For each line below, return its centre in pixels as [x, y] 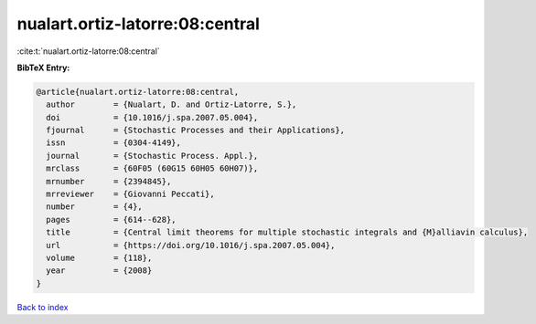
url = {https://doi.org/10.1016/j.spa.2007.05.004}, [191, 245]
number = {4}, [95, 207]
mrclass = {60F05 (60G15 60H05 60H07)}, [152, 168]
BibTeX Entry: [43, 68]
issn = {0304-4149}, [114, 143]
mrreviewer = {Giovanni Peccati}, [130, 194]
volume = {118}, [99, 258]
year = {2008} [99, 271]
